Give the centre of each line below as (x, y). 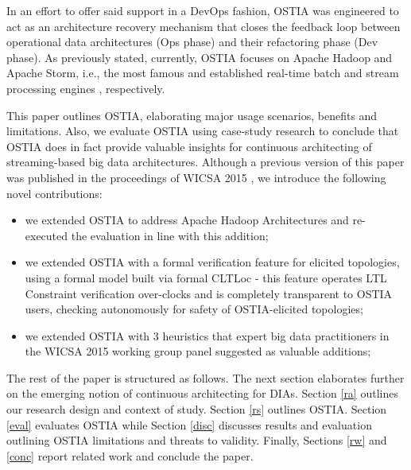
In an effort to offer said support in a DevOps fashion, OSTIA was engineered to (203, 10)
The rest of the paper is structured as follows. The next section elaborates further (205, 377)
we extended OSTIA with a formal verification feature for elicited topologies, (212, 262)
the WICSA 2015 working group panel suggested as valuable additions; (198, 351)
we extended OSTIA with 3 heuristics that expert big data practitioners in (207, 335)
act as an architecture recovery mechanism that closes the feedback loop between (204, 26)
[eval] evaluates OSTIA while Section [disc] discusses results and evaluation (189, 424)
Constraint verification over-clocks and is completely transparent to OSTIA (209, 293)
